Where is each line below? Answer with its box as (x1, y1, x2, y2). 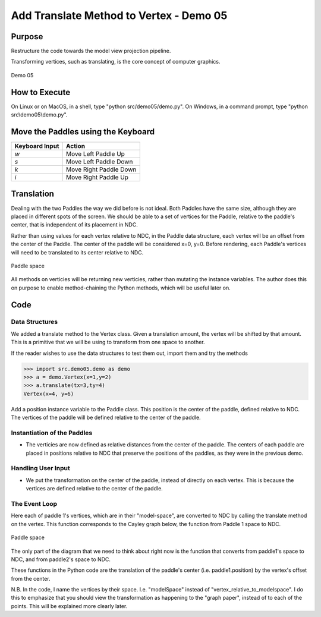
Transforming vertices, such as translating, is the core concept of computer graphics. (11, 58, 221, 65)
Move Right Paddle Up (65, 173, 129, 181)
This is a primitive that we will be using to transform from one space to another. (11, 339, 205, 346)
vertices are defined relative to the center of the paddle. (26, 485, 163, 492)
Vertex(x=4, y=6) (23, 390, 74, 397)
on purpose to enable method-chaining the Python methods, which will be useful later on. (11, 284, 231, 291)
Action (65, 142, 86, 150)
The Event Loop (11, 499, 58, 508)
